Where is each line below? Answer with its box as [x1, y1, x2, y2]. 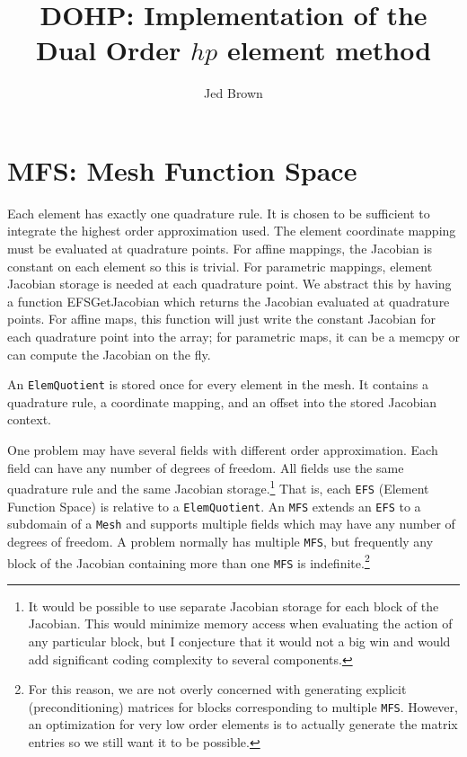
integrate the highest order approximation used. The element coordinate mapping [7, 221, 456, 240]
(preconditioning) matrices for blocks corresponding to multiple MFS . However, [28, 697, 458, 716]
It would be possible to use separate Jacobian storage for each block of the [28, 596, 439, 615]
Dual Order [35, 31, 181, 68]
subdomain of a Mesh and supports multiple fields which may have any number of [7, 514, 455, 533]
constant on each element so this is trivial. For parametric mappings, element [7, 256, 433, 275]
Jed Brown [204, 84, 263, 102]
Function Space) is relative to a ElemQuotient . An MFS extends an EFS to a [7, 496, 421, 515]
